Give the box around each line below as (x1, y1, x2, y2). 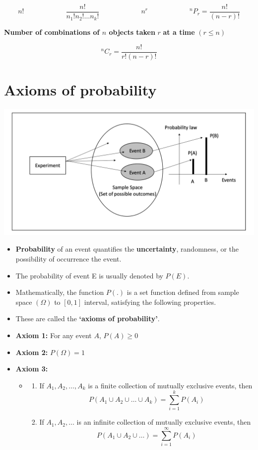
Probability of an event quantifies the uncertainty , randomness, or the (15, 244, 239, 254)
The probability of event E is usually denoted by (15, 270, 163, 280)
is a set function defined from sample (127, 287, 239, 297)
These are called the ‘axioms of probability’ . (15, 313, 160, 324)
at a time (163, 27, 195, 37)
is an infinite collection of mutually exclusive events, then (76, 417, 251, 427)
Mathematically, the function (15, 287, 104, 297)
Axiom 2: (15, 347, 48, 357)
